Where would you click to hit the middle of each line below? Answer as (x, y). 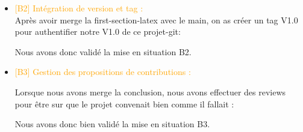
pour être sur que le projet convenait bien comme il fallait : (124, 103)
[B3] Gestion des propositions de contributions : (103, 72)
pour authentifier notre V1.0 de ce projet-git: (98, 31)
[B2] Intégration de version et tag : (79, 8)
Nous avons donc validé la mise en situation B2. (103, 51)
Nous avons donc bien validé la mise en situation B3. (112, 124)
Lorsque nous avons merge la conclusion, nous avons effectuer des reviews (150, 91)
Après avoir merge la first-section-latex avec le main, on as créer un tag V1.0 (156, 19)
